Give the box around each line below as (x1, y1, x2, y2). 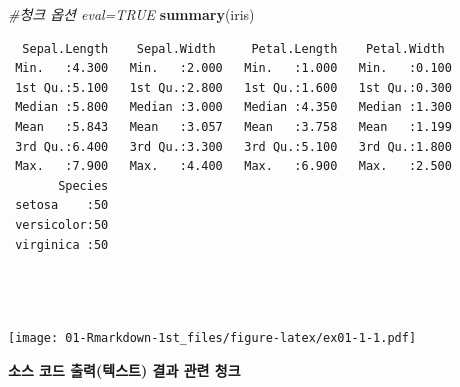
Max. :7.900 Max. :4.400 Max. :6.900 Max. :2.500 (15, 159, 452, 174)
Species (58, 178, 109, 193)
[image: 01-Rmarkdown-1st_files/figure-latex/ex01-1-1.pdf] (8, 330, 417, 345)
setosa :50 (15, 198, 109, 213)
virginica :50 (15, 237, 109, 252)
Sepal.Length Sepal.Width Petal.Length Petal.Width (22, 41, 445, 56)
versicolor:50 (15, 217, 109, 232)
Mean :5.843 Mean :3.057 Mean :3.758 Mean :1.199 (15, 119, 452, 134)
